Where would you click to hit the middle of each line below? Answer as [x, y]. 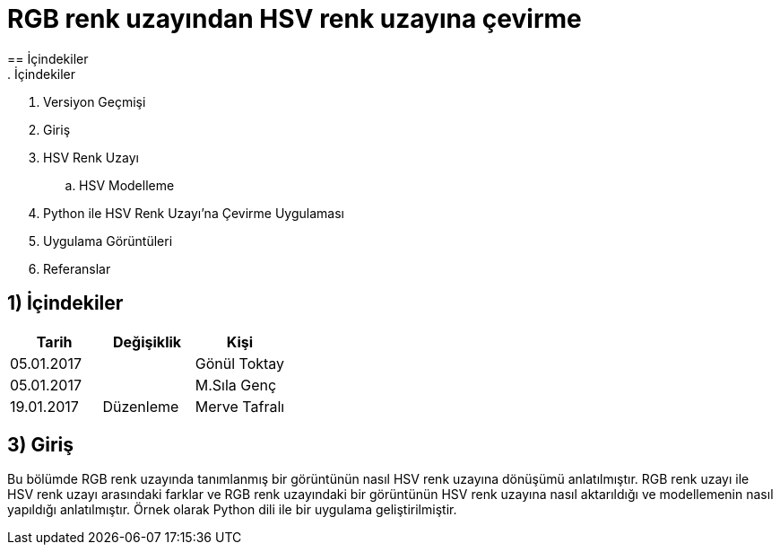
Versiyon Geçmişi [95, 101]
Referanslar [77, 268]
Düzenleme [141, 406]
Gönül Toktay [240, 363]
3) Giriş [40, 445]
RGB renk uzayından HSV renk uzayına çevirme [295, 19]
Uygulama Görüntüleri [108, 241]
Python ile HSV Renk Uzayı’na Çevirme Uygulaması [194, 213]
